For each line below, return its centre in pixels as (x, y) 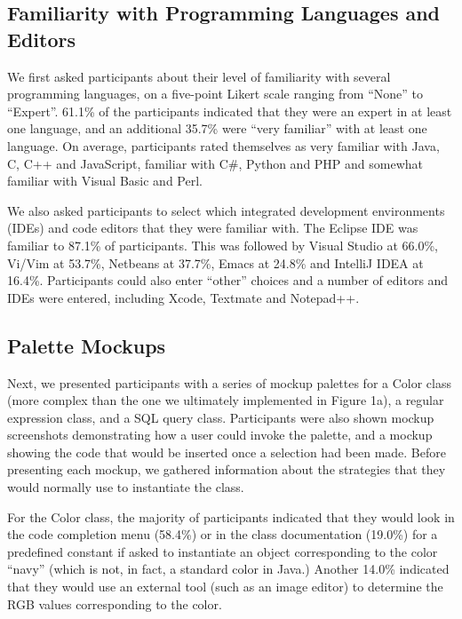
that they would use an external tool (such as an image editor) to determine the (225, 587)
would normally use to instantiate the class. (126, 487)
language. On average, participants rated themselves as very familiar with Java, (223, 145)
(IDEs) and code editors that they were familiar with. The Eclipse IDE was (213, 228)
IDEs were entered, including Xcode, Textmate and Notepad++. (183, 297)
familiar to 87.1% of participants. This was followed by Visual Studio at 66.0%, (223, 245)
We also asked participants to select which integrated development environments (226, 210)
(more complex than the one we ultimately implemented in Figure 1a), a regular (226, 400)
